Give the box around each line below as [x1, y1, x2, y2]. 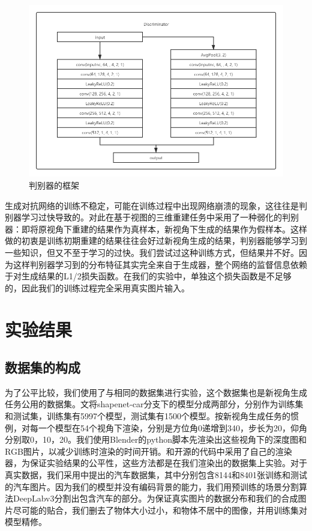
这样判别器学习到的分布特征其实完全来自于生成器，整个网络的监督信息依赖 [13, 258, 307, 270]
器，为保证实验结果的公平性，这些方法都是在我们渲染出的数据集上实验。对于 [5, 457, 307, 469]
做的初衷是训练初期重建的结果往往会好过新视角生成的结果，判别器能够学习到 [5, 234, 307, 247]
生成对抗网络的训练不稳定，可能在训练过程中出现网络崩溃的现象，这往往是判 [5, 199, 307, 211]
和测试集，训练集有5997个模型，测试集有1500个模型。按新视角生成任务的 [5, 410, 290, 422]
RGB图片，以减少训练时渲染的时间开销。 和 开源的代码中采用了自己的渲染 [5, 445, 292, 457]
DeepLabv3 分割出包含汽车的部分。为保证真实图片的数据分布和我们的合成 [13, 492, 298, 505]
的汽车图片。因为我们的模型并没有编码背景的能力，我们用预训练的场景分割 [5, 480, 299, 493]
